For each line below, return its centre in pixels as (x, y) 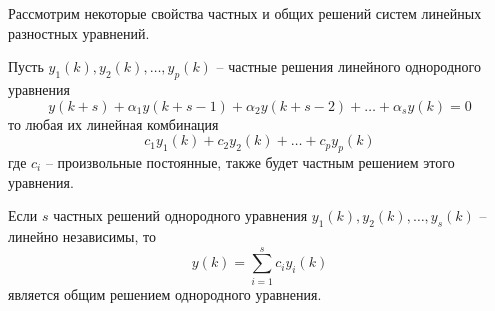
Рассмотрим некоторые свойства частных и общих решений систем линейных (245, 13)
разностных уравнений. (79, 32)
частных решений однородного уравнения (180, 215)
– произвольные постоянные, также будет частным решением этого (250, 161)
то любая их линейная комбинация (113, 123)
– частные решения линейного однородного (348, 66)
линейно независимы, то (82, 235)
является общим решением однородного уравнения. (165, 293)
